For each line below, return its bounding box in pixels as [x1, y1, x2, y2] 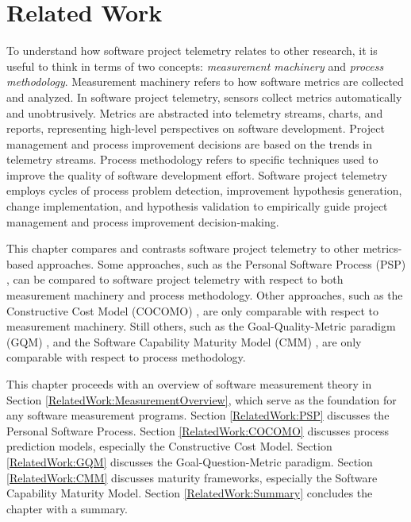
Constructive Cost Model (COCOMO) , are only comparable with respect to [6, 302, 378, 319]
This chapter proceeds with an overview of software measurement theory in [6, 376, 372, 392]
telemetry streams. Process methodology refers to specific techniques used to [6, 151, 378, 168]
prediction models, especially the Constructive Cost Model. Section [6, 438, 332, 454]
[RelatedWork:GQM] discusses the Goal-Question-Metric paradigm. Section [6, 453, 373, 470]
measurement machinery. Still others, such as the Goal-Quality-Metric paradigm [6, 318, 396, 334]
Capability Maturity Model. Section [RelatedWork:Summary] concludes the [6, 485, 373, 501]
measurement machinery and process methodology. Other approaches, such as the [6, 287, 403, 304]
